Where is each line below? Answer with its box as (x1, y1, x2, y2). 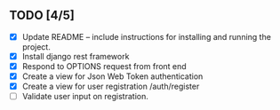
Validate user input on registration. (21, 91, 148, 102)
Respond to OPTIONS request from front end (21, 60, 187, 71)
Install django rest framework (21, 51, 130, 61)
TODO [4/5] (9, 8, 76, 23)
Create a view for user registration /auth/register (21, 81, 200, 92)
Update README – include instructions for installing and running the (21, 31, 271, 42)
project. (21, 41, 51, 52)
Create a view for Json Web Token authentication (21, 71, 204, 82)
